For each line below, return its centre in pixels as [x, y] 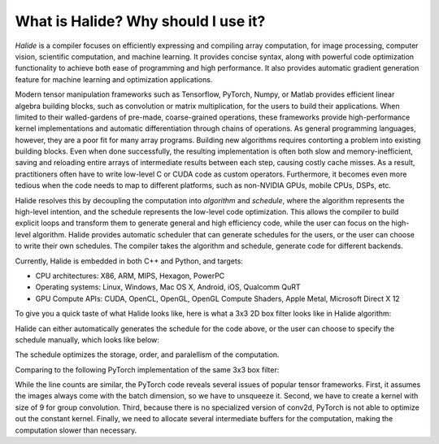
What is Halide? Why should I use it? [140, 21]
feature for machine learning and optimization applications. [114, 79]
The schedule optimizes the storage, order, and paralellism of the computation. [147, 355]
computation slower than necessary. [76, 430]
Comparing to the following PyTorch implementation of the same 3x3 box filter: [147, 369]
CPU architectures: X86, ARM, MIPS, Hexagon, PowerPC [130, 276]
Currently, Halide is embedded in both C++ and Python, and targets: [129, 261]
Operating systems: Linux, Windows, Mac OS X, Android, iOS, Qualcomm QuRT [168, 287]
